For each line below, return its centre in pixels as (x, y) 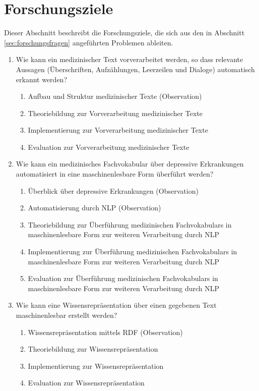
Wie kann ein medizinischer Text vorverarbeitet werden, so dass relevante (129, 59)
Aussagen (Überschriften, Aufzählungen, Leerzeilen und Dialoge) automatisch (135, 69)
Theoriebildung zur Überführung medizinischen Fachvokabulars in (130, 224)
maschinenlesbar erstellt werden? (67, 315)
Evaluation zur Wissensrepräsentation (86, 383)
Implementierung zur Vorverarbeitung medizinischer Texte (118, 130)
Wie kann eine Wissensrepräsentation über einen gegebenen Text (116, 305)
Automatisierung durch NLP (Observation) (94, 208)
